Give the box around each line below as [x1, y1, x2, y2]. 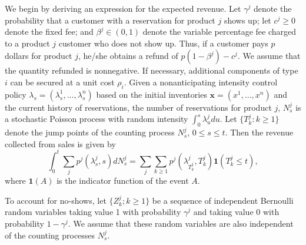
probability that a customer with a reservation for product [5, 14, 215, 26]
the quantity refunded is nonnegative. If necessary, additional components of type [5, 64, 298, 77]
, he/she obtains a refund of [78, 49, 178, 62]
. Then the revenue [225, 126, 294, 138]
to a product [5, 37, 50, 49]
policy [5, 88, 26, 100]
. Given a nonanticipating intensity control [124, 75, 278, 88]
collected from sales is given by [5, 137, 116, 150]
